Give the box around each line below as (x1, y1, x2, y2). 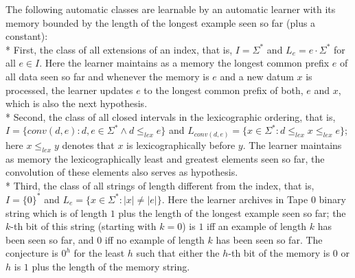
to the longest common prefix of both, (144, 82, 304, 97)
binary (319, 192, 346, 206)
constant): (5, 29, 48, 43)
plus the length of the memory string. (32, 259, 190, 273)
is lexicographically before (126, 137, 236, 152)
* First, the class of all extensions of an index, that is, (5, 42, 233, 56)
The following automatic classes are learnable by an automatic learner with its (5, 2, 336, 16)
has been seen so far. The (216, 232, 323, 246)
